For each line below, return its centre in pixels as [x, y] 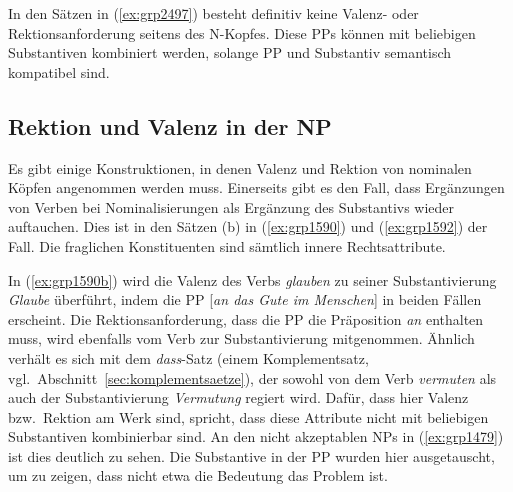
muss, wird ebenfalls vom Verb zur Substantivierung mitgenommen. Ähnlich [241, 338]
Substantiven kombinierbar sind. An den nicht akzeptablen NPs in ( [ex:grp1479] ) [256, 436]
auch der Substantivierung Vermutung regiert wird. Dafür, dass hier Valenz [238, 397]
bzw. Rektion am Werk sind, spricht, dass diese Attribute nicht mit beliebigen [248, 416]
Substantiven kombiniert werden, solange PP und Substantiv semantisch [230, 52]
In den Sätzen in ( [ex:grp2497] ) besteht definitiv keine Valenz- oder [213, 13]
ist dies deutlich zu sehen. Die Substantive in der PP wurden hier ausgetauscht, [251, 455]
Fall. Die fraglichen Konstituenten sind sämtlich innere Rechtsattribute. [227, 245]
